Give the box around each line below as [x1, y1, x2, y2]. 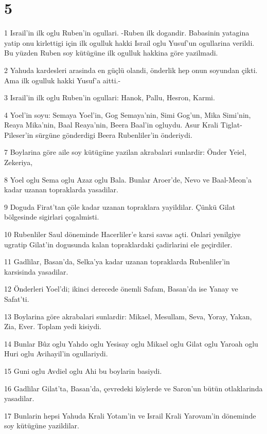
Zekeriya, [4, 157, 33, 168]
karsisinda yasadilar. [4, 266, 68, 277]
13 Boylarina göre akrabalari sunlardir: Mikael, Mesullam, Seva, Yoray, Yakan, [4, 311, 252, 321]
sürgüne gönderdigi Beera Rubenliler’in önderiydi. [35, 129, 192, 140]
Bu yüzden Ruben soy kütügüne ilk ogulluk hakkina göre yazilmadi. [4, 47, 218, 58]
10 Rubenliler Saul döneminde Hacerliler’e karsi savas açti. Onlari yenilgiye [4, 229, 241, 240]
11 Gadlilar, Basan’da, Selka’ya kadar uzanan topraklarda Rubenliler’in [4, 256, 230, 267]
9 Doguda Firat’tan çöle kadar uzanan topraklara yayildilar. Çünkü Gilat [4, 201, 236, 212]
